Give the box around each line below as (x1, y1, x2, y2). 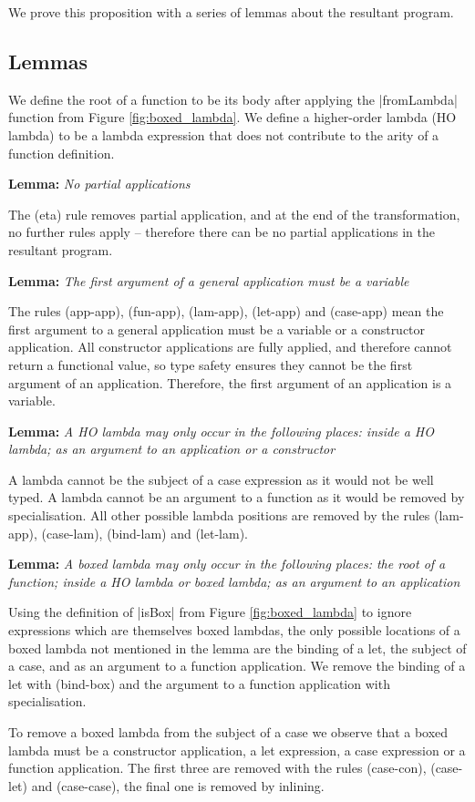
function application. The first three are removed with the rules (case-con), (8, 758, 427, 777)
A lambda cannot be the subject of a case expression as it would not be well (8, 469, 434, 488)
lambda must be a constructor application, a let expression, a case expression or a (8, 740, 466, 759)
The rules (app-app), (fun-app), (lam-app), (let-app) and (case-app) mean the (8, 302, 444, 321)
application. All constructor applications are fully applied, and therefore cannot (8, 337, 452, 356)
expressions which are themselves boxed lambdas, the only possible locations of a (8, 621, 460, 640)
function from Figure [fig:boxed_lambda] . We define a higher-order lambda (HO (8, 108, 457, 127)
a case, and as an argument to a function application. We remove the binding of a (8, 656, 466, 675)
